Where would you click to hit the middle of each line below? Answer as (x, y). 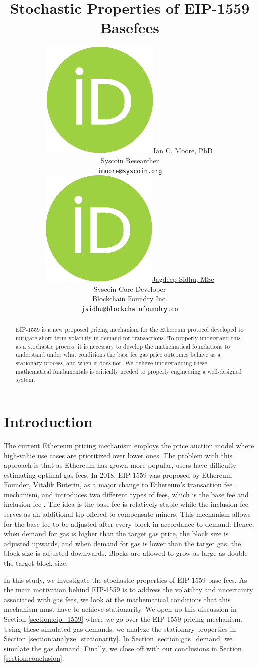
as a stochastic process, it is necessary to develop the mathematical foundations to (123, 346)
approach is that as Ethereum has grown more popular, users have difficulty (120, 465)
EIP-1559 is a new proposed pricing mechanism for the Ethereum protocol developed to (130, 330)
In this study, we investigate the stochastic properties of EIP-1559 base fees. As (126, 580)
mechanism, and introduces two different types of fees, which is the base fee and (126, 494)
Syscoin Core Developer (130, 289)
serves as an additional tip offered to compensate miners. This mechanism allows (127, 514)
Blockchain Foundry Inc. (130, 299)
